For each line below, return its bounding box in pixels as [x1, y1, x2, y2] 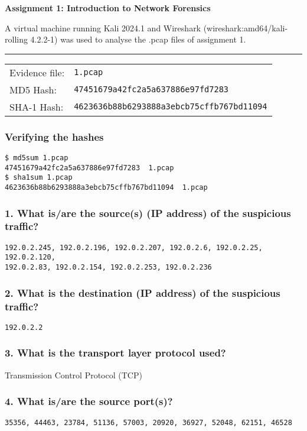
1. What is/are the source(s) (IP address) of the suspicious [5, 205, 291, 220]
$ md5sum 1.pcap [5, 154, 68, 162]
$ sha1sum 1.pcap [5, 173, 73, 182]
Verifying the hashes [5, 129, 104, 144]
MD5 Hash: [9, 82, 57, 96]
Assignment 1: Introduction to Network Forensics [5, 2, 211, 14]
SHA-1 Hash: [9, 99, 64, 114]
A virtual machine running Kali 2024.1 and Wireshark [5, 21, 201, 34]
